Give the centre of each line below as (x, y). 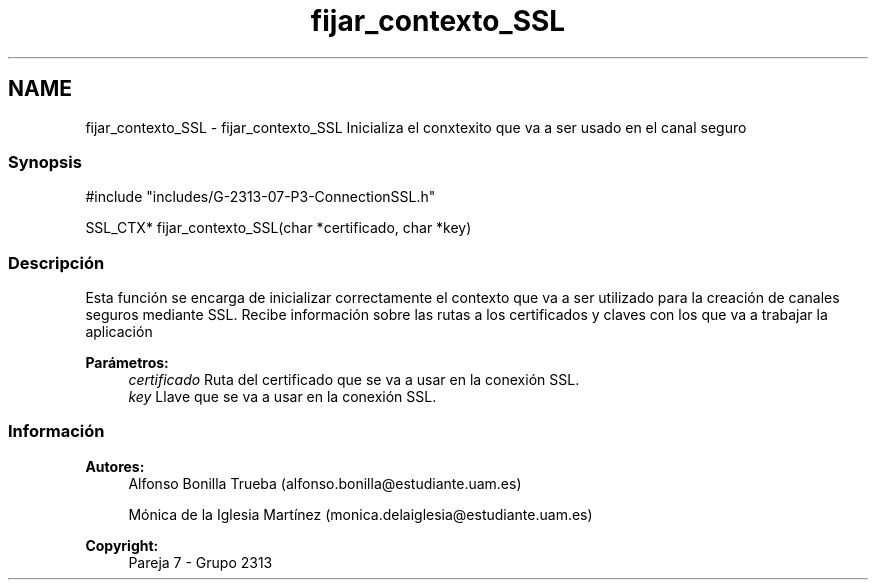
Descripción (56, 262)
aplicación (119, 332)
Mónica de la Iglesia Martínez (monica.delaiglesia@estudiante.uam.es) (360, 514)
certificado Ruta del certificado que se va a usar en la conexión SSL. (354, 380)
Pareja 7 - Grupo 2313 (200, 562)
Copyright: (122, 545)
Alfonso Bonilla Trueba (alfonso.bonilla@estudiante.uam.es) (325, 483)
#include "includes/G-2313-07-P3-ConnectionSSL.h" (260, 197)
